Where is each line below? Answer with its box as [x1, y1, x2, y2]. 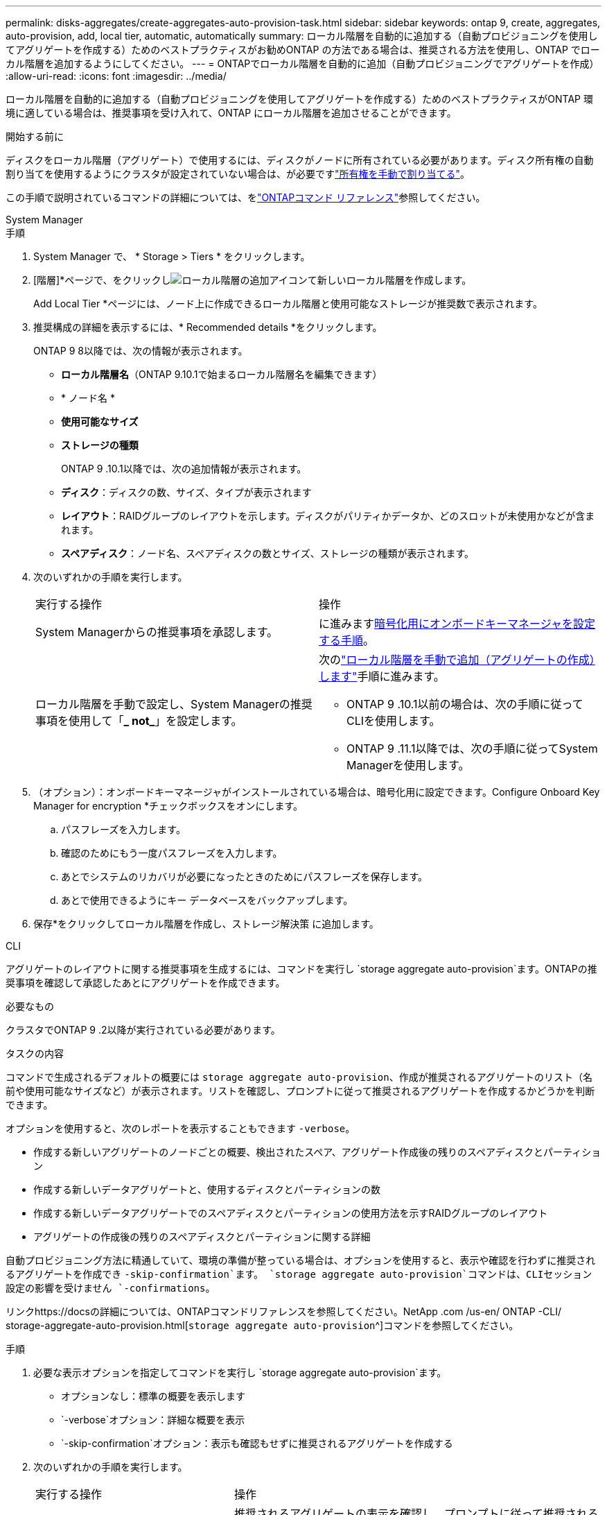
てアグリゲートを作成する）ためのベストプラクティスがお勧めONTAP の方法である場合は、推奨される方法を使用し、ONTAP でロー [6, 44, 600, 55]
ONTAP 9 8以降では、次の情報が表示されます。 [33, 345, 248, 357]
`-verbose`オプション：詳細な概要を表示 [61, 1414, 245, 1426]
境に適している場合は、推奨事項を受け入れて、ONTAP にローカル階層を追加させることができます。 [6, 107, 457, 119]
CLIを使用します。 [346, 714, 441, 728]
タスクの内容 [6, 1047, 64, 1059]
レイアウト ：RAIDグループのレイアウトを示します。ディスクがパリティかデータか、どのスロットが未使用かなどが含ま [61, 510, 595, 522]
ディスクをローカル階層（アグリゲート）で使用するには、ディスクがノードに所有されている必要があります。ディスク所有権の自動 [6, 154, 594, 166]
